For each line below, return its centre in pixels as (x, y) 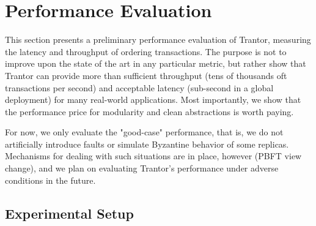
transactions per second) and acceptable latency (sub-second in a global (139, 87)
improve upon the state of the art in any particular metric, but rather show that (156, 63)
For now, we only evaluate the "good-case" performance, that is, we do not (144, 132)
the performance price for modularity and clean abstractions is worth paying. (149, 111)
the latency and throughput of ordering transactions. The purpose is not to (146, 51)
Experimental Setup (69, 213)
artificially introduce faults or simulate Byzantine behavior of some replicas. (147, 144)
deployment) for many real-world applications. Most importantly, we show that (153, 100)
